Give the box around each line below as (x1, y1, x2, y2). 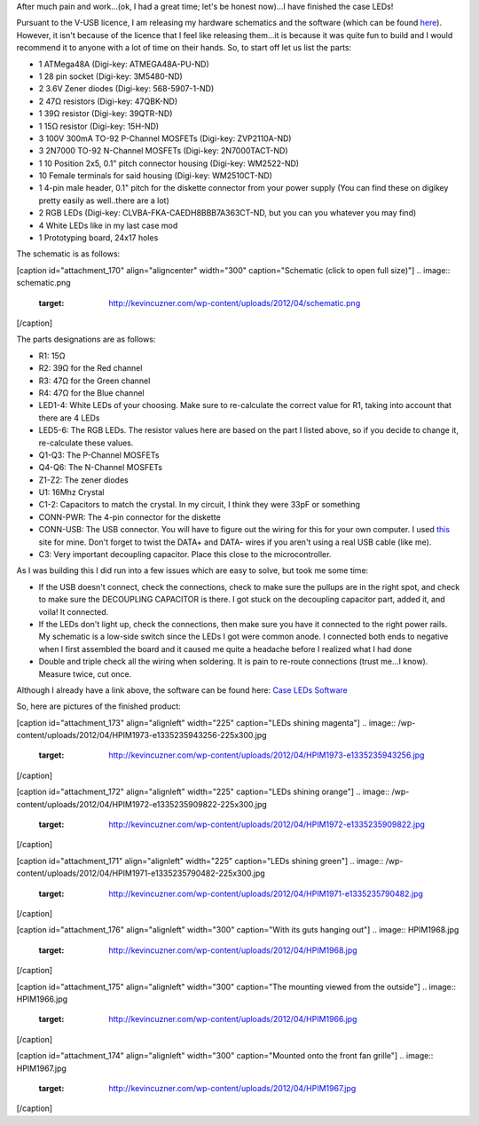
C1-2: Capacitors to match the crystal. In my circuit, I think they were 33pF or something (38, 500, 361, 510)
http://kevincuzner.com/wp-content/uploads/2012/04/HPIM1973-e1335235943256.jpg (108, 750, 425, 760)
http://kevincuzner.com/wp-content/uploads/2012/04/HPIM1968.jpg (108, 945, 358, 956)
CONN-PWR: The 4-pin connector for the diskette (38, 511, 221, 523)
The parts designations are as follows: (16, 334, 156, 345)
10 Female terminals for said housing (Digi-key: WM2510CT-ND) (38, 170, 272, 181)
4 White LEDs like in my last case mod (38, 220, 178, 231)
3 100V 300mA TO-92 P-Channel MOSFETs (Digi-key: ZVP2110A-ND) (38, 133, 292, 144)
